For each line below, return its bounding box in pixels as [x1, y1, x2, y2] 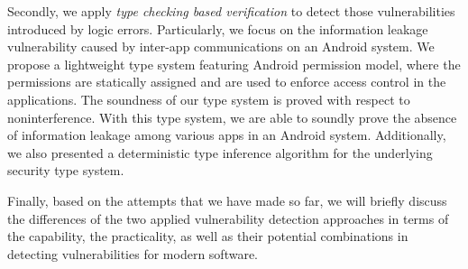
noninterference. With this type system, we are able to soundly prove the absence [7, 107, 457, 126]
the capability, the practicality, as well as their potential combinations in [7, 227, 408, 246]
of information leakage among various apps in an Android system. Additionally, [7, 125, 446, 144]
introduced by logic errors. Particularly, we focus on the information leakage [7, 19, 428, 38]
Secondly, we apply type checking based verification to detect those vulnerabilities [7, 2, 455, 20]
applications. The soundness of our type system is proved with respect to [7, 89, 410, 108]
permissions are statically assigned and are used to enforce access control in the [7, 72, 446, 91]
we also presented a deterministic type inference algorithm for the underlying [7, 143, 433, 162]
